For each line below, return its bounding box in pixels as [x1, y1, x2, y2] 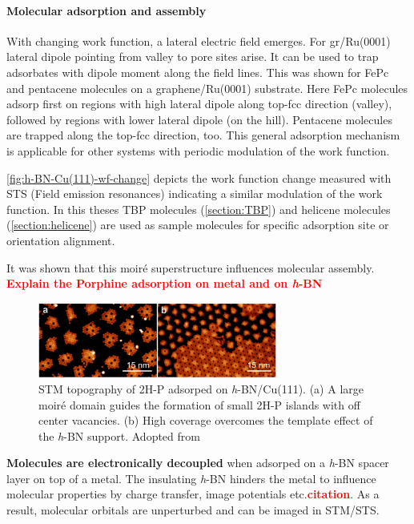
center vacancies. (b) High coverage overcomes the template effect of [38, 412, 373, 429]
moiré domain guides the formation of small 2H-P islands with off [38, 396, 360, 413]
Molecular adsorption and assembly [6, 2, 207, 18]
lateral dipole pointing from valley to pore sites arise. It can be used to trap [6, 48, 379, 65]
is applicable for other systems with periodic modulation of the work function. [6, 142, 390, 159]
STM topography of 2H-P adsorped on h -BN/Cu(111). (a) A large [38, 380, 364, 397]
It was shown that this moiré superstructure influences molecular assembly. [6, 259, 375, 276]
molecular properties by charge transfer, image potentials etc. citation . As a [6, 486, 380, 502]
